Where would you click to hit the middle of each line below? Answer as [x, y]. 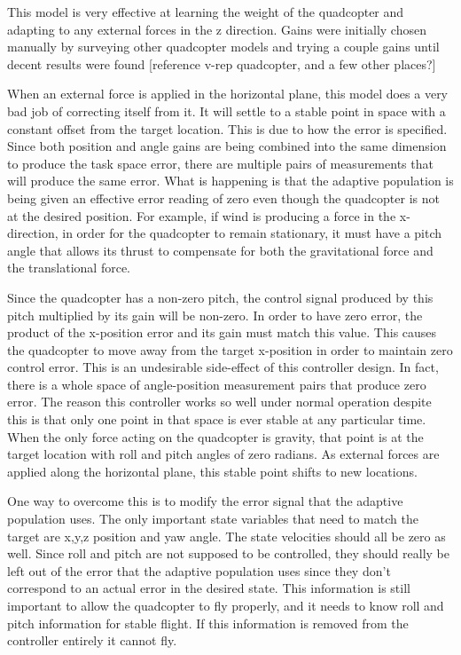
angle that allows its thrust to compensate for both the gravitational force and [220, 250]
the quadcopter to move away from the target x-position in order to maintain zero [230, 349]
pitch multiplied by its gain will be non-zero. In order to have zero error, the [215, 315]
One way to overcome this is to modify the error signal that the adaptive [205, 501]
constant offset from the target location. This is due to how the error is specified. [227, 128]
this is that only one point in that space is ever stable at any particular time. [217, 419]
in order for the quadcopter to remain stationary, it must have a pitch [252, 233]
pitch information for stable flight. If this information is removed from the [208, 623]
